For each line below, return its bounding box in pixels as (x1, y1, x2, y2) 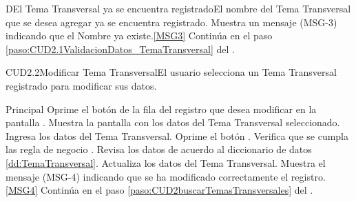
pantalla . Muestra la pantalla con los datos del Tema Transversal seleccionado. (6, 115, 340, 130)
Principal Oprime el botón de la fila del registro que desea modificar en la (6, 101, 317, 116)
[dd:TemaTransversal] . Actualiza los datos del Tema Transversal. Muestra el (6, 155, 326, 170)
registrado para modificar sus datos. (6, 78, 157, 92)
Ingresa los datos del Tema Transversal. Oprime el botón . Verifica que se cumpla (6, 128, 349, 143)
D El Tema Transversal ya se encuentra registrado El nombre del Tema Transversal (6, 1, 351, 15)
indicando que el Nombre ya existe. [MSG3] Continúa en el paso (6, 28, 273, 43)
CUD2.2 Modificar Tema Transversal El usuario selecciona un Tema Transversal (6, 65, 337, 79)
